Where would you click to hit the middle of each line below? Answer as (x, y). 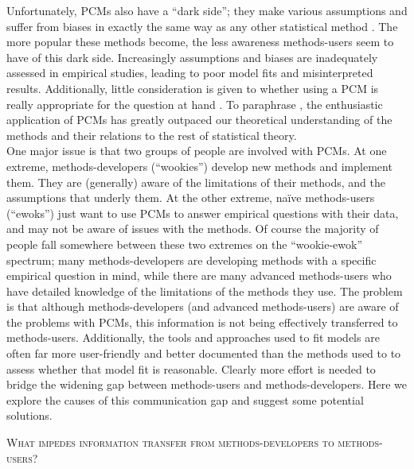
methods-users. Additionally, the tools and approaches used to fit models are (193, 337)
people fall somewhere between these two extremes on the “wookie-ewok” (185, 244)
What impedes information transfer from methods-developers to (170, 442)
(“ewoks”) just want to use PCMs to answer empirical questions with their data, (203, 213)
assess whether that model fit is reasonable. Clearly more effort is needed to (191, 368)
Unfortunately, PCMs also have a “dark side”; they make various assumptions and (207, 10)
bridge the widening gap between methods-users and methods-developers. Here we (207, 384)
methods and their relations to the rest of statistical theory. (152, 135)
